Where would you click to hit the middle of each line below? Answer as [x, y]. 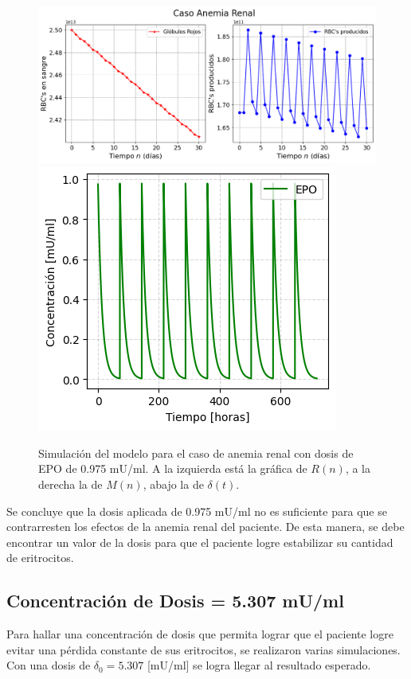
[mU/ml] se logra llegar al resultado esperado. [259, 665]
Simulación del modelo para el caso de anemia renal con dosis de [196, 453]
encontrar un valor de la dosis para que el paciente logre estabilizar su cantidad [200, 542]
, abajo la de [173, 484]
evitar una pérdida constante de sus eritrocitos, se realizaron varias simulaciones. [204, 649]
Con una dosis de [49, 665]
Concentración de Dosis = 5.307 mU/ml [175, 601]
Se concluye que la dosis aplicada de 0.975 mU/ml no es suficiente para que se [197, 511]
